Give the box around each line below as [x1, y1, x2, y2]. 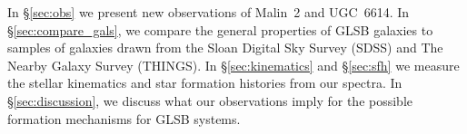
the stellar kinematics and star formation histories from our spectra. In [7, 73, 402, 92]
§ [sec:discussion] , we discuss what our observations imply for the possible [7, 91, 413, 110]
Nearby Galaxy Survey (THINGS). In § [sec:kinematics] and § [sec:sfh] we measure [7, 55, 460, 74]
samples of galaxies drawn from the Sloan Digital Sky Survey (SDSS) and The [7, 38, 443, 57]
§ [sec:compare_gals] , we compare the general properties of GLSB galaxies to [7, 20, 433, 39]
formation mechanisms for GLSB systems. [7, 109, 241, 128]
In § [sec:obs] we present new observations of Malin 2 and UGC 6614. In [7, 3, 410, 21]
